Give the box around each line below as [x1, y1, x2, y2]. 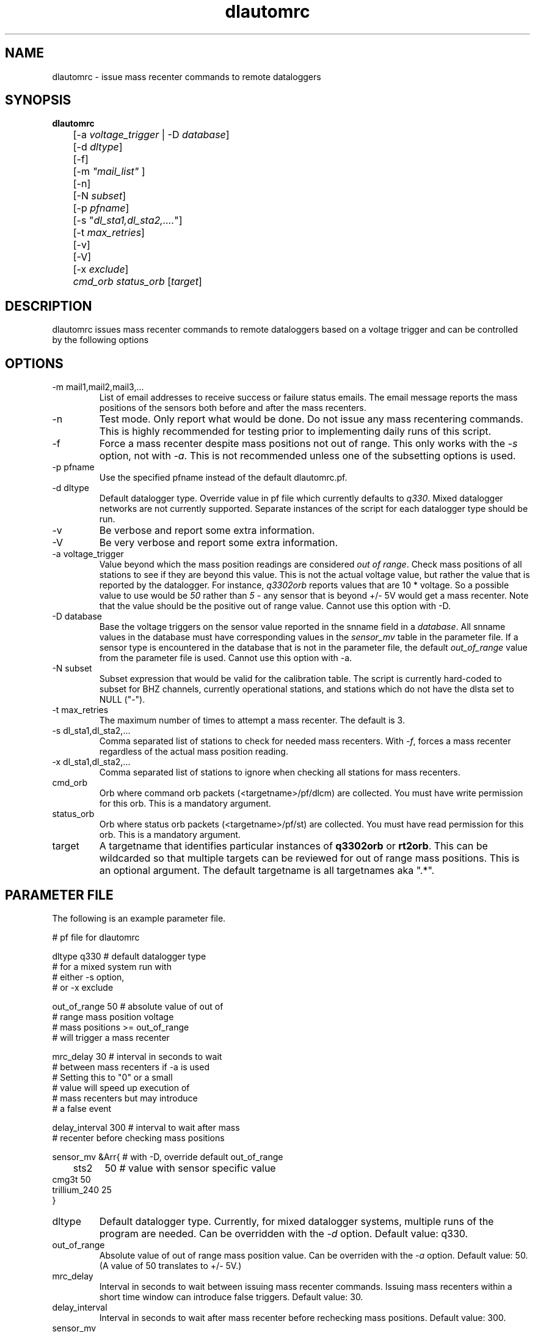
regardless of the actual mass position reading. [99, 746, 288, 757]
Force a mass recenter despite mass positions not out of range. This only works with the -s [99, 437, 518, 450]
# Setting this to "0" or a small [52, 1071, 173, 1082]
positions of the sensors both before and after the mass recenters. [99, 402, 366, 413]
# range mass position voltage [52, 1011, 174, 1022]
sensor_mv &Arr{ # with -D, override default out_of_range [52, 1151, 283, 1162]
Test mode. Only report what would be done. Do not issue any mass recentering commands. [99, 413, 523, 426]
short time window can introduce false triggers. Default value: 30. [99, 1291, 363, 1302]
